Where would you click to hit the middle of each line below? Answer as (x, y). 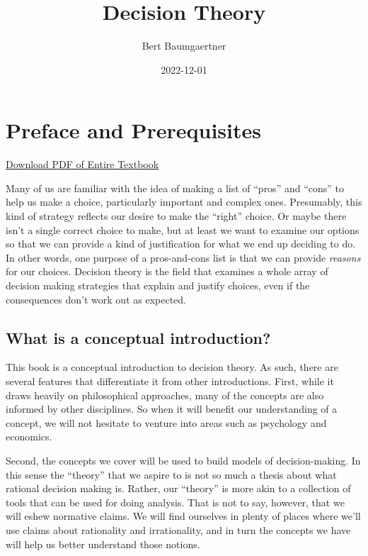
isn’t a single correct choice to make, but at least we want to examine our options (183, 229)
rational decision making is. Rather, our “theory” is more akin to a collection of (178, 488)
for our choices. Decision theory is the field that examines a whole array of (167, 271)
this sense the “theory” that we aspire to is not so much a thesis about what (171, 474)
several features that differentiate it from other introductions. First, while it (170, 380)
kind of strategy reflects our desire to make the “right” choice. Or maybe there (176, 216)
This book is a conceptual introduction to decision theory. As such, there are (172, 367)
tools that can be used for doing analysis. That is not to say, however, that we (175, 502)
